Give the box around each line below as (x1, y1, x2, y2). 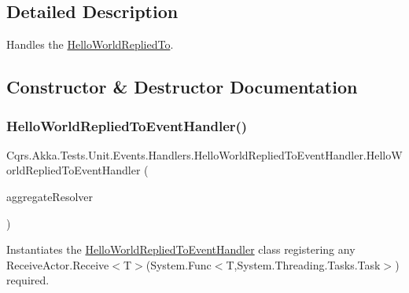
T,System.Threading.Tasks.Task (226, 256, 381, 273)
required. (6, 272, 50, 288)
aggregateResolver (6, 188, 93, 204)
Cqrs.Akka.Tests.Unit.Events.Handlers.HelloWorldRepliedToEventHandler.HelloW (6, 146, 403, 163)
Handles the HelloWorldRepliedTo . (6, 36, 174, 53)
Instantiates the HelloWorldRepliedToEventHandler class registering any (6, 241, 356, 258)
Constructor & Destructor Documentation (6, 75, 358, 99)
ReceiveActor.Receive (6, 256, 109, 273)
